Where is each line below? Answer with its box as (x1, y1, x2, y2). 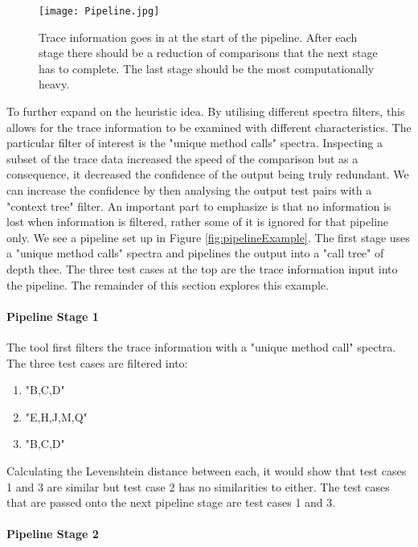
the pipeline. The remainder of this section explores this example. (6, 276, 329, 293)
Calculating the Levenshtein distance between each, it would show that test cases (6, 462, 407, 479)
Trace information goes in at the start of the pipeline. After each (39, 28, 358, 45)
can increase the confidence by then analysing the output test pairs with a (6, 182, 372, 198)
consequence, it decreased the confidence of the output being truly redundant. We (6, 166, 409, 183)
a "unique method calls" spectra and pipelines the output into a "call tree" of (6, 245, 384, 261)
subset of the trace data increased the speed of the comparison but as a (6, 150, 359, 167)
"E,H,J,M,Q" (25, 408, 88, 425)
